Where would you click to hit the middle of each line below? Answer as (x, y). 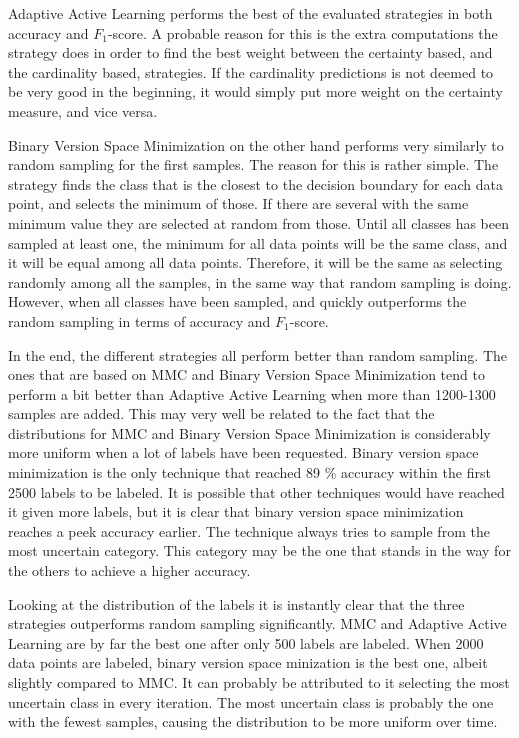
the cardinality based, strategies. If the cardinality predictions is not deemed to (251, 71)
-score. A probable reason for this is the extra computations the (302, 32)
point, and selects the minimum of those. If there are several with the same (238, 203)
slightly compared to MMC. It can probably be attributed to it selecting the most (259, 682)
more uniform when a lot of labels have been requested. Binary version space (243, 452)
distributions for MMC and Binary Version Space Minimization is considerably (249, 432)
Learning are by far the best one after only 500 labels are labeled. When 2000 (246, 642)
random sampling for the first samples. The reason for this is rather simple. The (253, 164)
